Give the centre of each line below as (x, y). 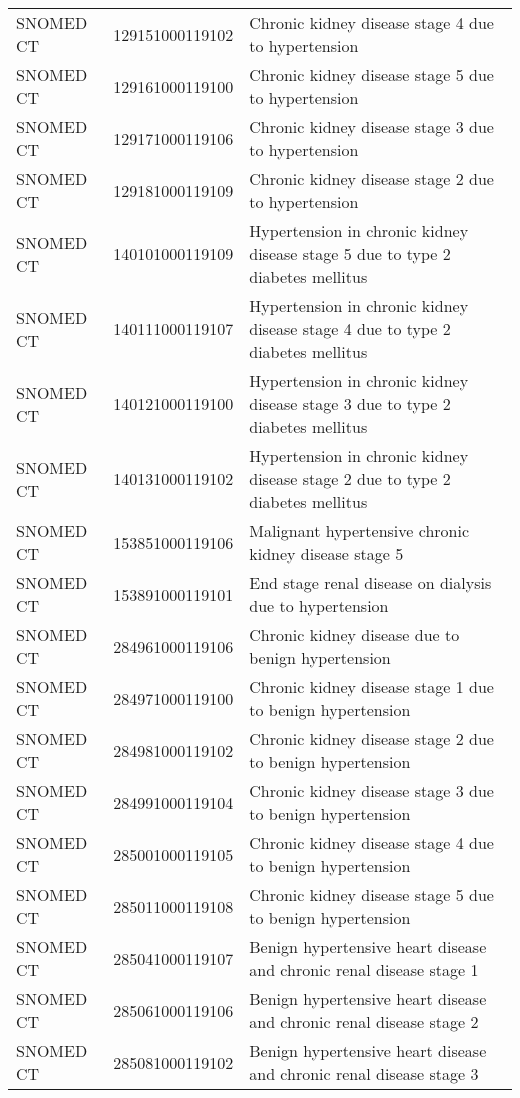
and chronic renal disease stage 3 (364, 1073)
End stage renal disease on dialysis (370, 582)
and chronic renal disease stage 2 (364, 1021)
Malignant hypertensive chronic (359, 530)
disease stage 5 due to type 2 (350, 253)
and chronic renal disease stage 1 (364, 969)
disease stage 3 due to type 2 (350, 403)
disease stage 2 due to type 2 (350, 478)
